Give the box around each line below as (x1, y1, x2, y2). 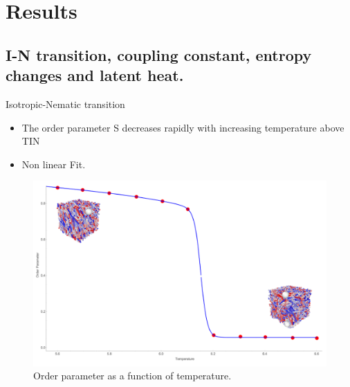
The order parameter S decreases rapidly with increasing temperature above (21, 120, 344, 134)
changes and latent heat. (6, 64, 184, 86)
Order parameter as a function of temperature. (33, 368, 232, 383)
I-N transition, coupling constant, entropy (6, 44, 312, 65)
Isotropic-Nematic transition (6, 96, 125, 111)
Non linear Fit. (21, 156, 86, 171)
